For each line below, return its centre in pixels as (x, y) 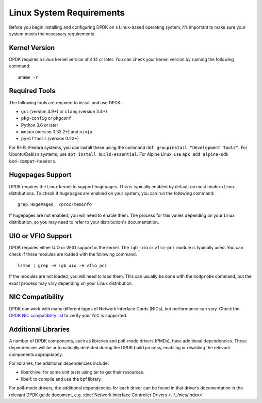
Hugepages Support (40, 175)
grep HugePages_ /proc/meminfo (55, 204)
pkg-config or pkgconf (46, 118)
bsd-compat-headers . (33, 161)
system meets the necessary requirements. (52, 33)
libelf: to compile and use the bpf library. (61, 379)
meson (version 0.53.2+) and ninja (57, 132)
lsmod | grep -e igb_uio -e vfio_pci (63, 265)
